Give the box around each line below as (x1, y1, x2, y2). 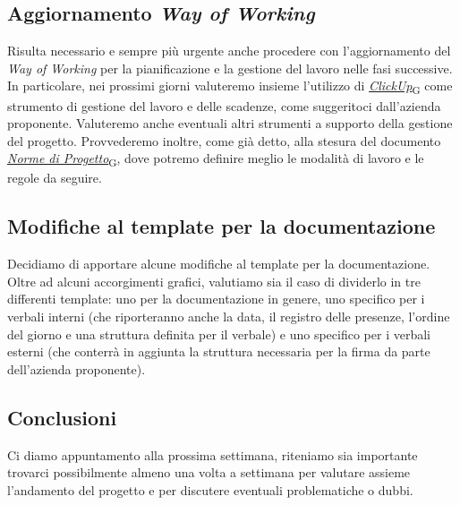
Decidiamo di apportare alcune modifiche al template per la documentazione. (7, 254, 430, 273)
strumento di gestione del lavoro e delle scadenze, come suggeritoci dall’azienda (7, 96, 441, 115)
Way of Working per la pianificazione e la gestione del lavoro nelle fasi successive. (7, 58, 453, 77)
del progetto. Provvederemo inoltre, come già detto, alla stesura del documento (7, 131, 441, 150)
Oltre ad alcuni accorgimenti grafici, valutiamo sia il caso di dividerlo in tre (7, 271, 421, 290)
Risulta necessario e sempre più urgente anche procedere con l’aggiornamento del (7, 41, 451, 60)
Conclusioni (7, 403, 117, 431)
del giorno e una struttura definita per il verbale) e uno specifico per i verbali (7, 324, 430, 343)
